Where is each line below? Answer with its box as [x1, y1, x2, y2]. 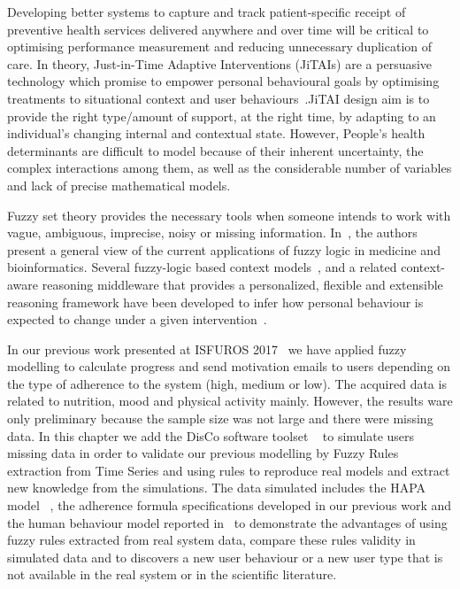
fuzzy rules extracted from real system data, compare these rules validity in [7, 531, 416, 549]
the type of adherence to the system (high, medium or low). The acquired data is [7, 374, 447, 392]
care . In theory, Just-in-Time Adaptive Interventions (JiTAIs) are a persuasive [7, 54, 433, 73]
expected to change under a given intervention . [7, 310, 267, 329]
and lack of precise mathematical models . [7, 175, 231, 194]
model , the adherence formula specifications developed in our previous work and [7, 496, 452, 515]
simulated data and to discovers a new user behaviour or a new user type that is [7, 547, 443, 566]
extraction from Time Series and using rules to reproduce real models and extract [7, 461, 450, 479]
